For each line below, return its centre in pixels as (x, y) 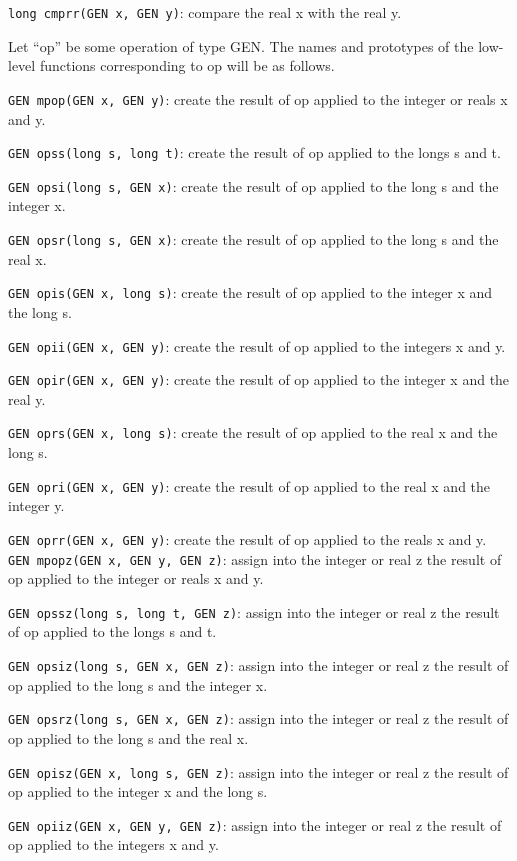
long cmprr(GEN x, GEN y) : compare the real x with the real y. (205, 12)
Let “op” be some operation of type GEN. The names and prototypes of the (241, 45)
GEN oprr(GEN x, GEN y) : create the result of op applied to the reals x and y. (247, 538)
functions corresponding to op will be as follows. (187, 65)
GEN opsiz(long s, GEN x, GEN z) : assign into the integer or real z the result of (258, 665)
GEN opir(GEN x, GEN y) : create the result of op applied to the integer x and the (259, 379)
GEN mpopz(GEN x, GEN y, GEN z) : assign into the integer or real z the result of (255, 558)
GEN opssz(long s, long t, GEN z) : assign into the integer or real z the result (254, 611)
